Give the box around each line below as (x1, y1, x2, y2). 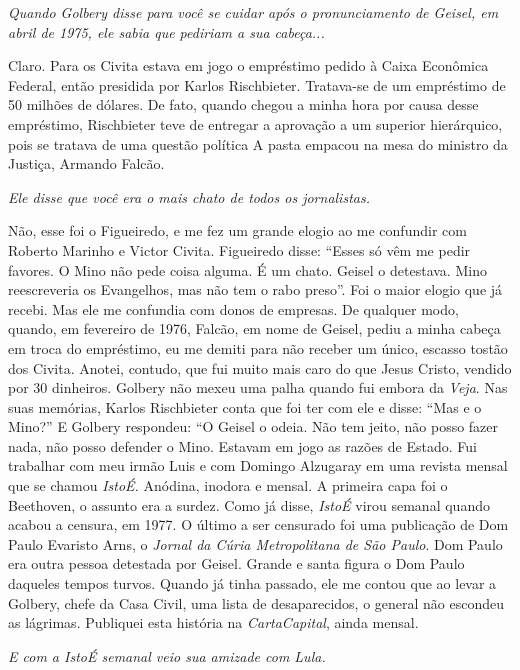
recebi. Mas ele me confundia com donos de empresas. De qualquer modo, (8, 298, 459, 319)
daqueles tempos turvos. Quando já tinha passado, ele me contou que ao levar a (8, 573, 497, 594)
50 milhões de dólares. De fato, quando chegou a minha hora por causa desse (8, 94, 479, 115)
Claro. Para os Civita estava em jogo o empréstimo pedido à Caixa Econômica (8, 55, 489, 76)
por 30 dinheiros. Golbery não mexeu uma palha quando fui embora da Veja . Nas (8, 377, 508, 398)
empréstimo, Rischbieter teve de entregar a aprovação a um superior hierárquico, (8, 113, 503, 134)
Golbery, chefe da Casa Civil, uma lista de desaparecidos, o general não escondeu (8, 592, 505, 613)
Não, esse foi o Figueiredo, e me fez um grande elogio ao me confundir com (8, 220, 467, 241)
